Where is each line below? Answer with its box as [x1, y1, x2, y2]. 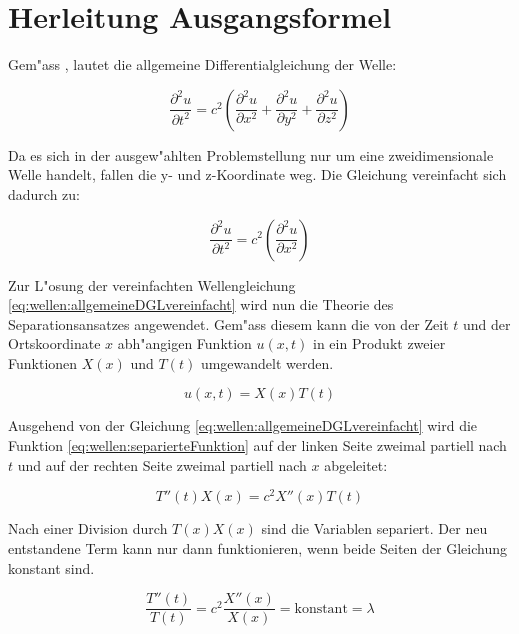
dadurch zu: [8, 183, 81, 204]
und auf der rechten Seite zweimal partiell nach [17, 454, 307, 475]
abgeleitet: [324, 454, 388, 475]
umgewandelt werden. [200, 352, 334, 373]
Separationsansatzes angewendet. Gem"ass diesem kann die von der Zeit [8, 313, 449, 334]
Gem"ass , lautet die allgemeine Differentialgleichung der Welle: [8, 54, 397, 75]
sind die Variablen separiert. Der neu [261, 518, 488, 539]
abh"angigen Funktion [117, 333, 252, 354]
